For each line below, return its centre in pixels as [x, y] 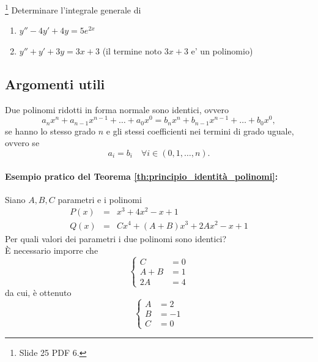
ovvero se [22, 143]
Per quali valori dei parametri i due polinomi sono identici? [116, 238]
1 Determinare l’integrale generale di [73, 9]
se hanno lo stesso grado [50, 131]
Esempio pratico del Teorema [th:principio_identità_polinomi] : [142, 176]
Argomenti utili [55, 83]
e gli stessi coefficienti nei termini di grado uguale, [200, 131]
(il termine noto [132, 50]
